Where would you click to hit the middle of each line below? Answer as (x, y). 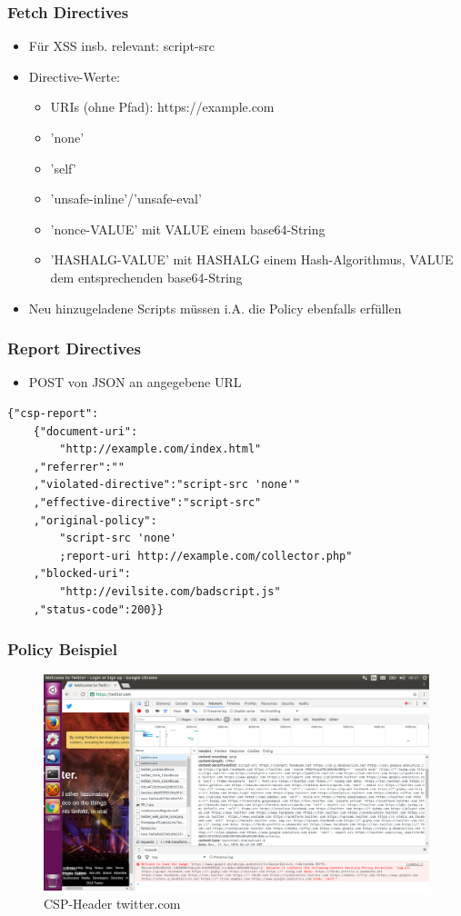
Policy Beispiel (62, 649)
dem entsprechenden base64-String (146, 277)
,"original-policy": (95, 520)
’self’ (63, 168)
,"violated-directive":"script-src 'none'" (167, 485)
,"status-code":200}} (98, 609)
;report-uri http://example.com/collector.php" (206, 556)
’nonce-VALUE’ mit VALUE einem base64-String (188, 229)
